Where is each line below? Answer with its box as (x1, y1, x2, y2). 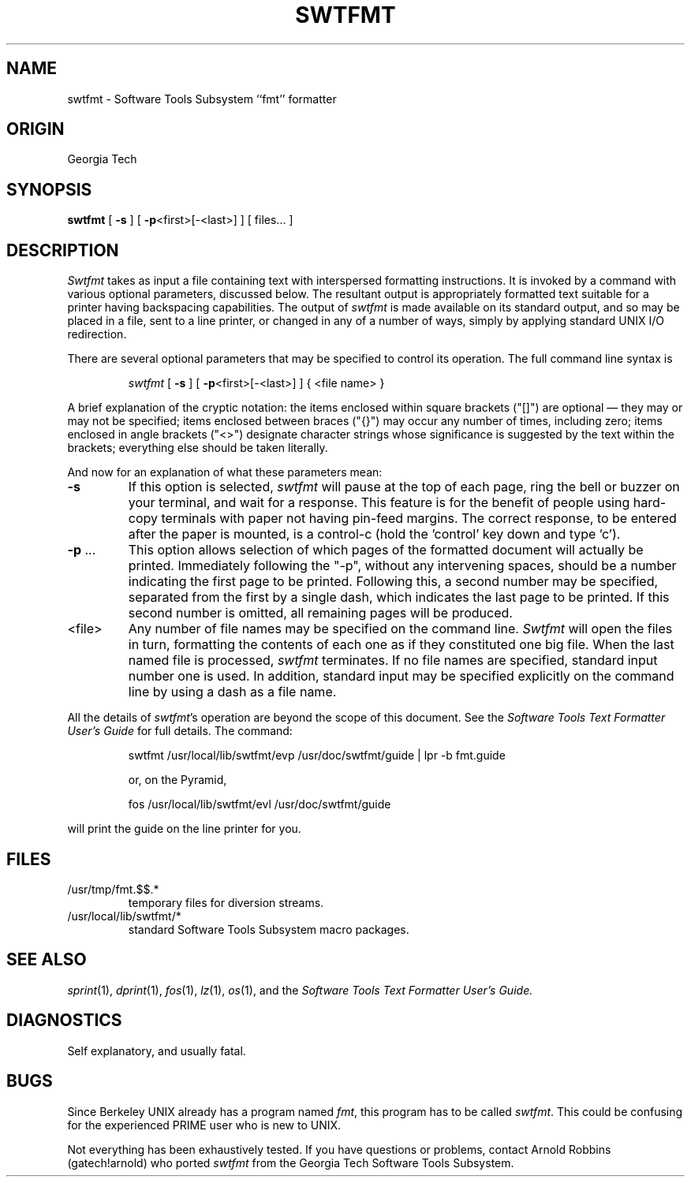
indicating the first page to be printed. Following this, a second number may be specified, (128, 573, 659, 590)
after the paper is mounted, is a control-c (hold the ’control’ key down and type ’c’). (128, 526, 621, 543)
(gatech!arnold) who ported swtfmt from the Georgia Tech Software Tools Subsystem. (67, 1155, 514, 1170)
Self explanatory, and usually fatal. (67, 1043, 246, 1058)
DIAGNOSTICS (6, 1010, 122, 1031)
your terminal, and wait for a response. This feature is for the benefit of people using (128, 494, 630, 511)
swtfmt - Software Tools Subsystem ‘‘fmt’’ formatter (67, 91, 337, 106)
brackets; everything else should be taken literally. (67, 441, 328, 455)
